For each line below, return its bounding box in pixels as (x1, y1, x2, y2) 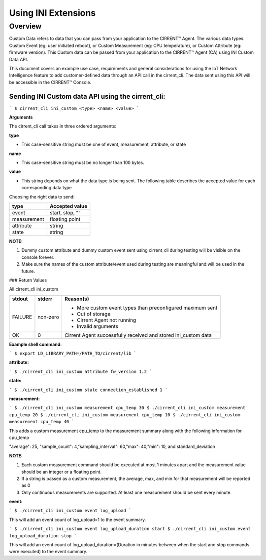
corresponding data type (21, 185, 72, 191)
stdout (12, 295, 28, 302)
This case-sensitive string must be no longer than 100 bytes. (21, 160, 145, 165)
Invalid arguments (77, 322, 118, 329)
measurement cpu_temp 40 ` (9, 419, 74, 425)
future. (21, 268, 35, 274)
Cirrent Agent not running (77, 317, 136, 323)
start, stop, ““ (49, 209, 81, 216)
